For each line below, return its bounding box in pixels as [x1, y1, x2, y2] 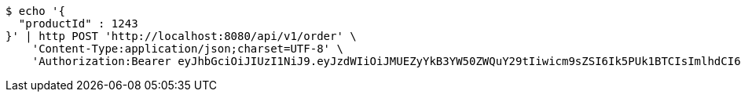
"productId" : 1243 [18, 17, 138, 30]
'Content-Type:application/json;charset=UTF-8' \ [31, 42, 343, 55]
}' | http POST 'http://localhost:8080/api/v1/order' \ [6, 30, 357, 42]
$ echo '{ [6, 5, 65, 17]
